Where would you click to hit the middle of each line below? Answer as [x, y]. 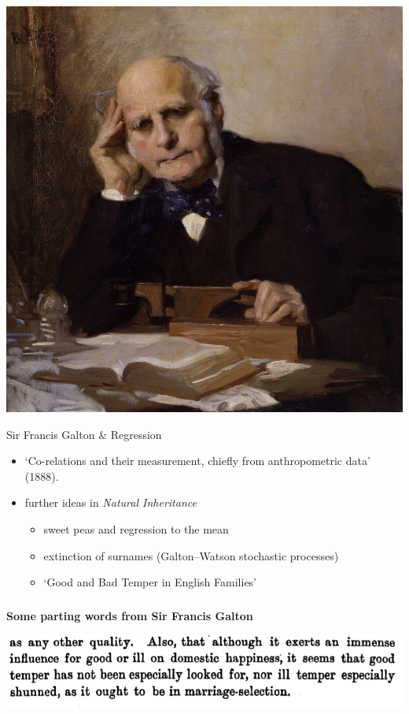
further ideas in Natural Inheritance [111, 502]
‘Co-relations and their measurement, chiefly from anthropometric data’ [197, 461]
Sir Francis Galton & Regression [84, 434]
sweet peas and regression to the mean [136, 528]
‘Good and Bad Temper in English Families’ [150, 582]
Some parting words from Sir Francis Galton [130, 615]
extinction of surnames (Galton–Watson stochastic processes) [191, 555]
